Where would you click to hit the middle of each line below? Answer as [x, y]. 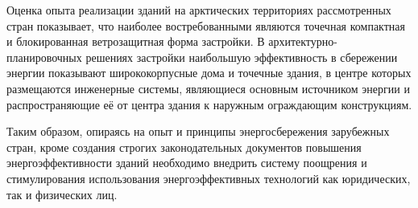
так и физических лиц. [62, 194]
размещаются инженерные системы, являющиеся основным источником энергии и [208, 88]
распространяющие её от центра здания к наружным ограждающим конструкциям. [209, 104]
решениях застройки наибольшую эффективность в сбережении [242, 57]
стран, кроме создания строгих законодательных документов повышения [184, 147]
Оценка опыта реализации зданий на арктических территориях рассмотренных [199, 10]
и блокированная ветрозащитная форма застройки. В [136, 41]
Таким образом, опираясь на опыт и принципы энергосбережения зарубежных [198, 131]
